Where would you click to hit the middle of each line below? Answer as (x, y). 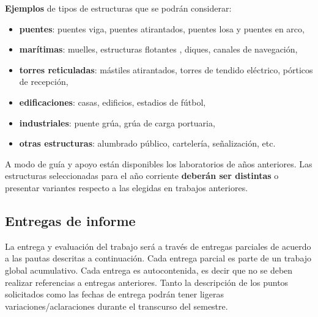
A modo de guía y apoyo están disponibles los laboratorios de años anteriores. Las (159, 163)
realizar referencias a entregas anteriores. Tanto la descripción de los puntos (147, 282)
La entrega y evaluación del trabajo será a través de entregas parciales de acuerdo (158, 246)
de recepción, (44, 82)
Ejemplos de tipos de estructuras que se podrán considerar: (118, 8)
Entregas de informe (70, 220)
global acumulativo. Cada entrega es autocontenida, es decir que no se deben (149, 270)
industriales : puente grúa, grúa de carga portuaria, (117, 122)
